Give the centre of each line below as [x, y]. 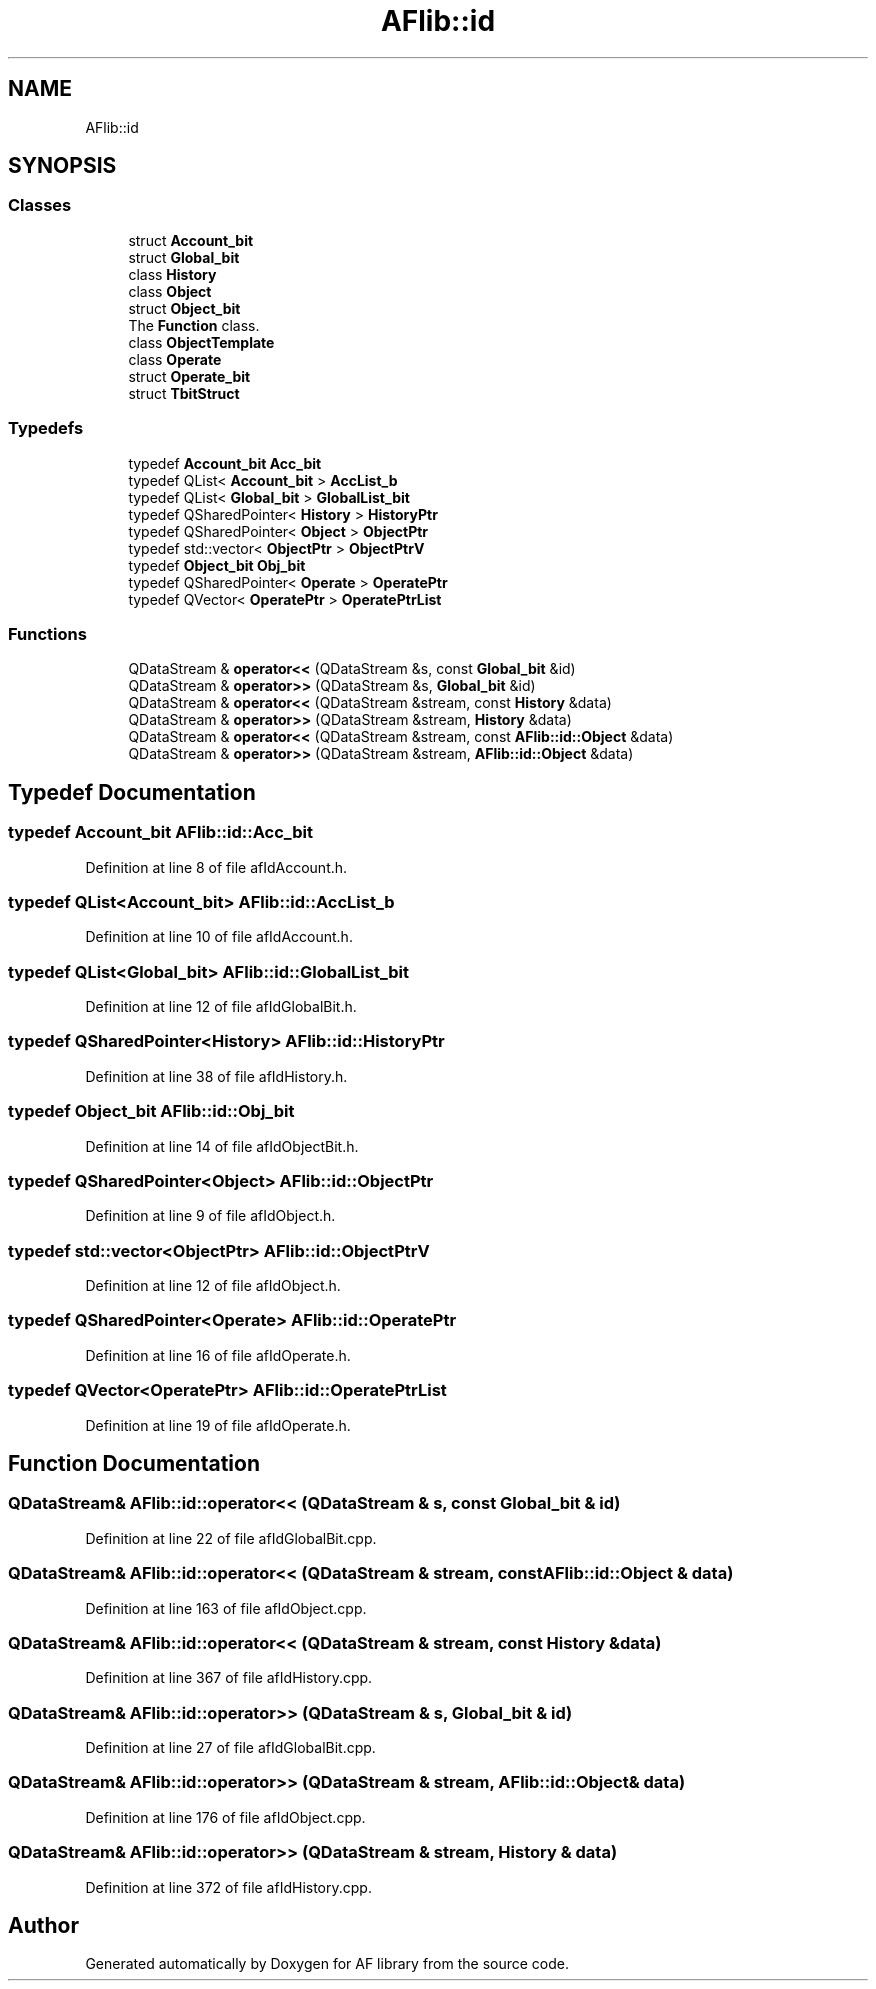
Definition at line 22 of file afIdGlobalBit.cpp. [231, 1538]
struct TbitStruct [184, 393]
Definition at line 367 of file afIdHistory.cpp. [229, 1678]
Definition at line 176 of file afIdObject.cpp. [225, 1817]
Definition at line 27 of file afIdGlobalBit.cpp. [230, 1747]
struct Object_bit [184, 308]
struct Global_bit [184, 257]
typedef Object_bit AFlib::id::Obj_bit [151, 1111]
